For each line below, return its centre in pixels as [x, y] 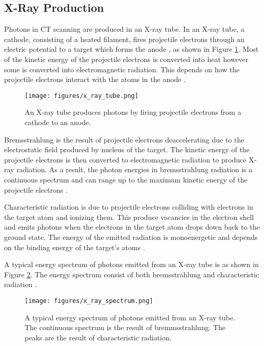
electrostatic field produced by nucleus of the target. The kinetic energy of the [127, 149]
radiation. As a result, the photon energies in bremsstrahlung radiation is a [135, 169]
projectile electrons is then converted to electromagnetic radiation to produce [125, 159]
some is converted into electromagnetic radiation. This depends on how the [122, 69]
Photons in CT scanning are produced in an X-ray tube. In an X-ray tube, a [124, 29]
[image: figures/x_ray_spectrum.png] [89, 301]
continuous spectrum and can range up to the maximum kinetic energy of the [126, 179]
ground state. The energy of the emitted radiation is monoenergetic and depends [131, 237]
